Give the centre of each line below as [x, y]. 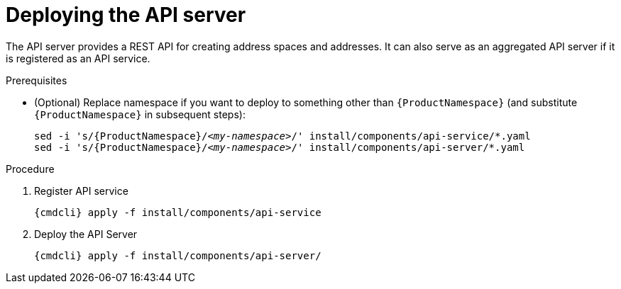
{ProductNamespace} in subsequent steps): [140, 114]
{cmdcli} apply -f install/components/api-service [178, 212]
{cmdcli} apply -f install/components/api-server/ [178, 255]
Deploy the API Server [86, 234]
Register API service [81, 191]
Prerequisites [37, 80]
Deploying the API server [126, 15]
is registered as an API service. [78, 58]
